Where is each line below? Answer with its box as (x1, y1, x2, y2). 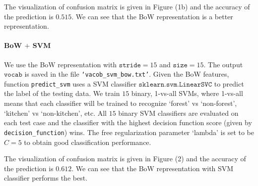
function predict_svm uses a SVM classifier (4, 78, 136, 89)
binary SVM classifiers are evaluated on (118, 107, 239, 118)
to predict (214, 78, 244, 89)
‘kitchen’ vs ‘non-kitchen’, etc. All (4, 107, 107, 118)
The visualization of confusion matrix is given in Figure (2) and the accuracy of (4, 153, 246, 164)
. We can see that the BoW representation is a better (71, 11, 233, 21)
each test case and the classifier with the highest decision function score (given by (4, 117, 252, 128)
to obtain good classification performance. (24, 137, 151, 147)
